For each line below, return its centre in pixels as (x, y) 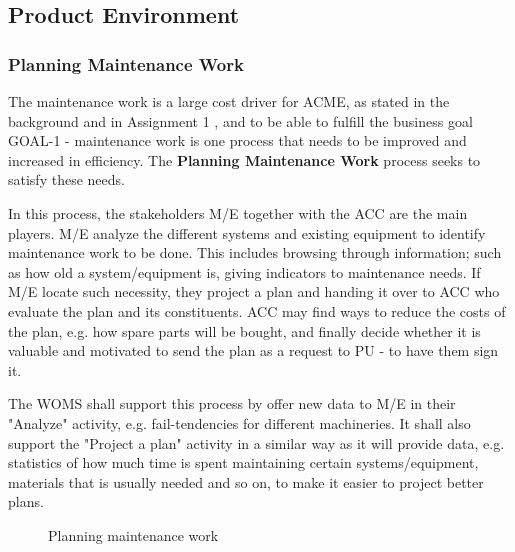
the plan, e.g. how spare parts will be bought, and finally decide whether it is (244, 330)
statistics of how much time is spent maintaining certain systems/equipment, (243, 462)
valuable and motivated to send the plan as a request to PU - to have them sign (253, 350)
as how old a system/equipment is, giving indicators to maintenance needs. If (244, 271)
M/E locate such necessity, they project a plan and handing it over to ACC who (254, 291)
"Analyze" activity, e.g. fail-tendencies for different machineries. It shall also (239, 422)
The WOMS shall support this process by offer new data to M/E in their (232, 403)
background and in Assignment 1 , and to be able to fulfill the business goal (240, 120)
